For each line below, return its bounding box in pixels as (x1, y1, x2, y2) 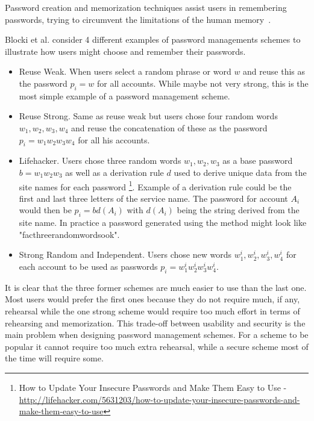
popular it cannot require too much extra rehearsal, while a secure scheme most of (5, 340, 309, 352)
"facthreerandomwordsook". (19, 228, 120, 240)
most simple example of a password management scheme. (19, 89, 230, 102)
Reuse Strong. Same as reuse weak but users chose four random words (19, 110, 278, 122)
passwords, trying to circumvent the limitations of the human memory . (5, 13, 271, 25)
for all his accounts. (78, 133, 150, 146)
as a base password (222, 154, 293, 167)
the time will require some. (5, 352, 104, 364)
